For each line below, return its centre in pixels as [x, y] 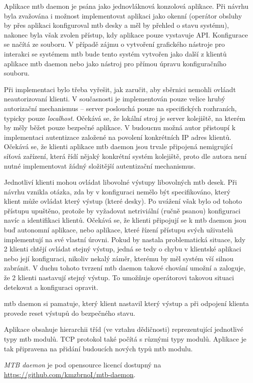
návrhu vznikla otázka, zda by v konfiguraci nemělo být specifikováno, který [117, 191]
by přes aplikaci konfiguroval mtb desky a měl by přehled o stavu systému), [117, 25]
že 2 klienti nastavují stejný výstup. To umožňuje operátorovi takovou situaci [119, 278]
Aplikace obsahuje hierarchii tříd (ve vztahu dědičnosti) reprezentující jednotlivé [124, 329]
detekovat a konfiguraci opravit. [51, 287]
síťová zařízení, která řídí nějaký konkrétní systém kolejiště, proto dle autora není [125, 156]
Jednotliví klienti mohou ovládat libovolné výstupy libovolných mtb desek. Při [120, 182]
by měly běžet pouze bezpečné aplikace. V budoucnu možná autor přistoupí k [120, 127]
